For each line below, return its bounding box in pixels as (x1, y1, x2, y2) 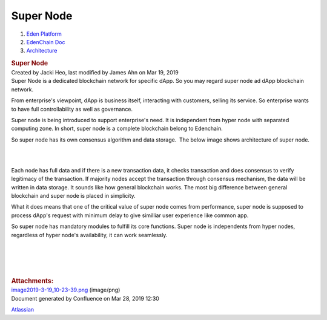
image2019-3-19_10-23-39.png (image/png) (11, 286, 121, 293)
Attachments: (11, 276, 54, 285)
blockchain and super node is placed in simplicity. (11, 192, 136, 200)
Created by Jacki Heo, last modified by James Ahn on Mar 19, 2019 (11, 68, 179, 76)
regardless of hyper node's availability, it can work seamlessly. (11, 231, 168, 238)
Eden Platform (26, 30, 62, 38)
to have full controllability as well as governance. (11, 105, 133, 113)
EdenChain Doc (26, 38, 65, 45)
